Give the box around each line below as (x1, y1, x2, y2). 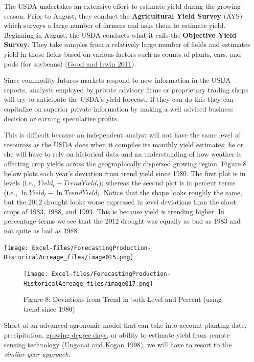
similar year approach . (4, 349, 70, 359)
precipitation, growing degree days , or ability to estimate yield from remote (4, 330, 230, 340)
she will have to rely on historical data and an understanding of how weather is (4, 149, 242, 159)
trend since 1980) (23, 303, 75, 314)
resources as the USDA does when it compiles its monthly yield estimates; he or (4, 139, 244, 149)
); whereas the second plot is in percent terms (98, 178, 236, 188)
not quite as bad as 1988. (4, 226, 79, 236)
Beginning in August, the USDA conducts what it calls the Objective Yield (4, 29, 236, 40)
